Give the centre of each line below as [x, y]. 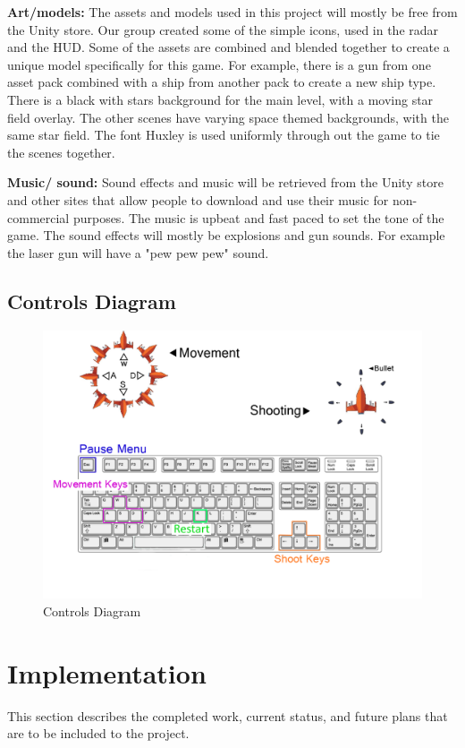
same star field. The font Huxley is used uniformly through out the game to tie [224, 135]
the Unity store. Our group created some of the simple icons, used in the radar [223, 29]
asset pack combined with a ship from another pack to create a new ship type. [222, 82]
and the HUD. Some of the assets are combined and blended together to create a [228, 47]
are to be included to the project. [98, 733]
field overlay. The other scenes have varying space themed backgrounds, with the [228, 117]
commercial [38, 217]
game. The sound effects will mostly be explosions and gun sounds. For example [226, 235]
